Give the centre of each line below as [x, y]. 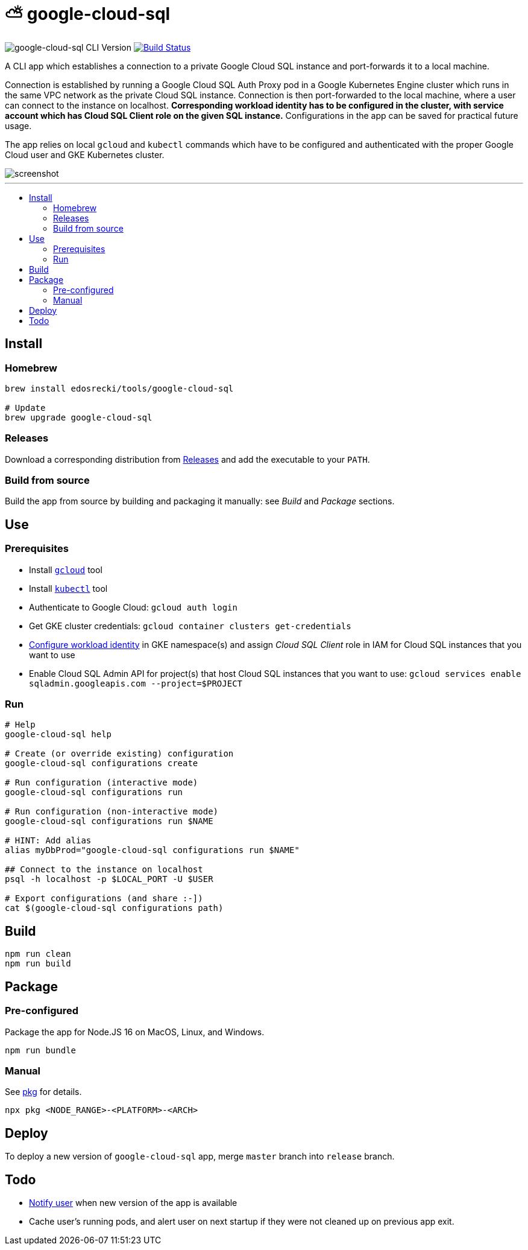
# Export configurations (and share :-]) [104, 899]
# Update [25, 408]
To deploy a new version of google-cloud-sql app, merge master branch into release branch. [200, 1156]
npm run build [38, 964]
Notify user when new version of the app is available [133, 1202]
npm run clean [38, 954]
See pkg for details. [43, 1092]
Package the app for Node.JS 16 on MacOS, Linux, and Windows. [135, 1032]
